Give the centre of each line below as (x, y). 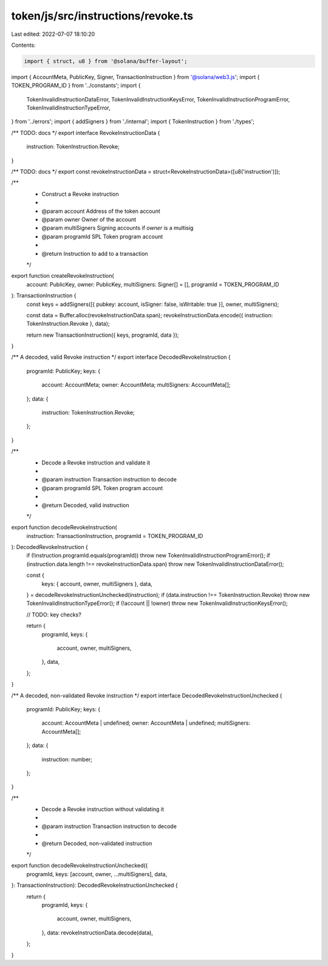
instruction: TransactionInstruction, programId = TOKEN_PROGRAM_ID (115, 536)
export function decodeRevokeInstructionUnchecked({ (80, 866)
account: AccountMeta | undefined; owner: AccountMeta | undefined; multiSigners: (146, 723)
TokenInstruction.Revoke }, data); (68, 324)
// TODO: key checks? (54, 615)
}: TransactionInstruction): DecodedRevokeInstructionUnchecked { (95, 885)
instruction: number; (67, 759)
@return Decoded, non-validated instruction (97, 843)
